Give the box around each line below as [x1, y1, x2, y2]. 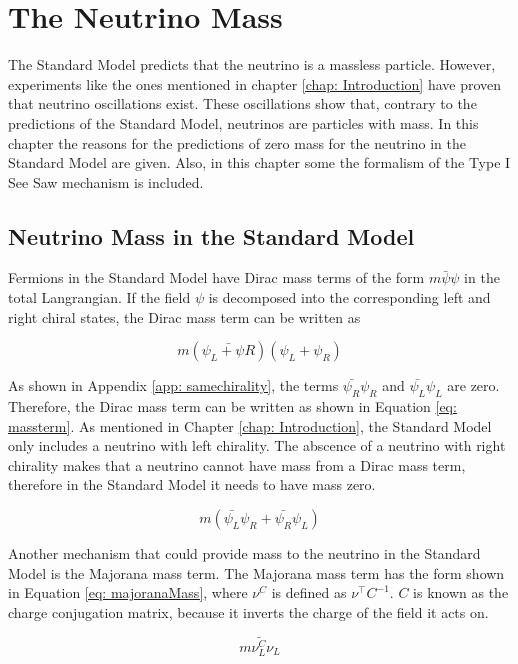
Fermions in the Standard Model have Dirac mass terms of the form [8, 267, 425, 288]
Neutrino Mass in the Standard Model [8, 220, 415, 251]
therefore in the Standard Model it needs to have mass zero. [8, 474, 376, 495]
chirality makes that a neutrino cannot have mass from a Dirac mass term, [8, 454, 466, 475]
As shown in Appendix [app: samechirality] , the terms [8, 375, 339, 396]
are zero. [447, 375, 500, 396]
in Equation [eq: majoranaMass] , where [8, 582, 248, 603]
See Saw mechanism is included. [8, 171, 204, 192]
